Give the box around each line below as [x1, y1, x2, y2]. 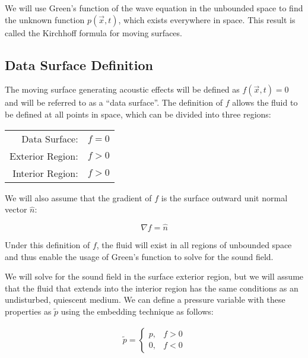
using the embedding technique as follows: [61, 305, 214, 317]
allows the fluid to [232, 96, 298, 109]
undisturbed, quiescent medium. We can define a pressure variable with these [5, 293, 285, 306]
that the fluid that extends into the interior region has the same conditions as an [5, 281, 299, 294]
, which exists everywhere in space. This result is [118, 13, 296, 26]
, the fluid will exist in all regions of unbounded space [96, 238, 292, 251]
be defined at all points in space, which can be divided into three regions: [5, 107, 271, 120]
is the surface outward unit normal [161, 191, 288, 204]
